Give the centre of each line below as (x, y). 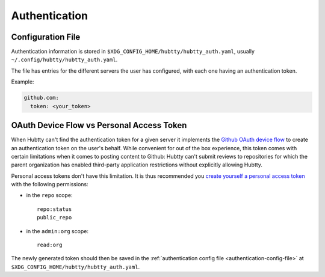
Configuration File (46, 37)
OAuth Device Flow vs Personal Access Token (99, 125)
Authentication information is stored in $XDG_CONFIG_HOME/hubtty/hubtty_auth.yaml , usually (133, 52)
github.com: (42, 98)
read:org (50, 245)
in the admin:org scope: (57, 231)
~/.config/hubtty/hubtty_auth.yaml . (64, 59)
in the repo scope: (49, 195)
